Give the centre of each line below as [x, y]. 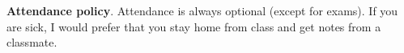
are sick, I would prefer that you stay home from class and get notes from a [194, 26]
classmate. [32, 42]
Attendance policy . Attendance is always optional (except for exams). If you [202, 10]
